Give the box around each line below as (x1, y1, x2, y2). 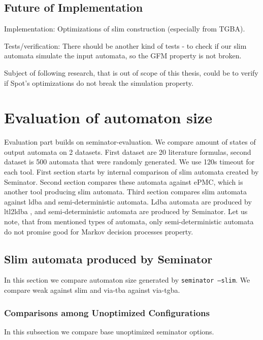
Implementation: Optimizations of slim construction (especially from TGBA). (4, 23, 245, 34)
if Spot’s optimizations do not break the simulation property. (4, 77, 193, 88)
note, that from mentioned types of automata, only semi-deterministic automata (4, 216, 254, 227)
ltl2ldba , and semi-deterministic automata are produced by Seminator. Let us (4, 206, 248, 217)
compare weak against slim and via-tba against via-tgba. (4, 285, 180, 295)
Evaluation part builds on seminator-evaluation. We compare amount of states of (4, 137, 256, 147)
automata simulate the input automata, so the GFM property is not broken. (4, 50, 242, 61)
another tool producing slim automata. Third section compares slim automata (4, 186, 247, 197)
